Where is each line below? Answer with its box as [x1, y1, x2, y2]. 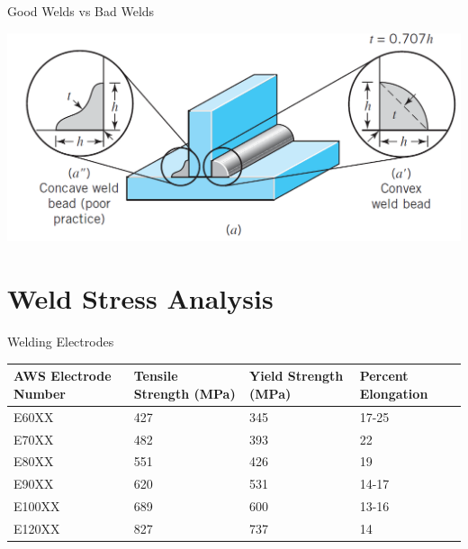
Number [13, 383, 66, 402]
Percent [359, 366, 409, 385]
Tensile [133, 366, 178, 385]
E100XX [13, 497, 60, 516]
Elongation [359, 383, 428, 402]
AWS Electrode [13, 366, 112, 385]
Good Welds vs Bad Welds [7, 2, 155, 20]
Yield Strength [249, 366, 344, 385]
